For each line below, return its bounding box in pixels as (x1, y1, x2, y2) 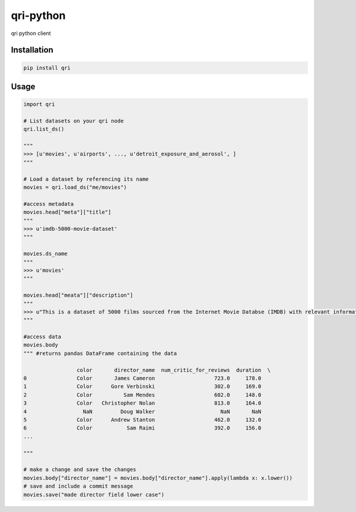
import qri (23, 101, 55, 108)
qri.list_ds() (23, 126, 65, 133)
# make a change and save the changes (23, 466, 136, 473)
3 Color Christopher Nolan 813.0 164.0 (23, 400, 262, 406)
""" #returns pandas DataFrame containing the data (23, 350, 177, 357)
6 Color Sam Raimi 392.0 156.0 (23, 425, 262, 431)
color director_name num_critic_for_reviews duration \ (76, 367, 271, 373)
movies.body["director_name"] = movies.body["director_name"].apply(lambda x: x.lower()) (23, 475, 293, 481)
